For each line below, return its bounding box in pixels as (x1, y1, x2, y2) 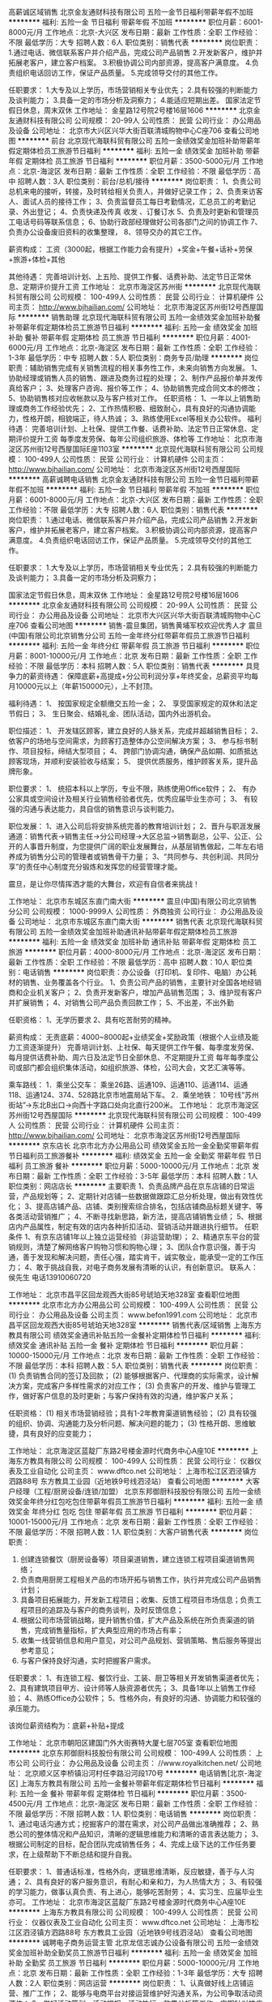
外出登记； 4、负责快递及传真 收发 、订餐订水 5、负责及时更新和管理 (22, 207, 253, 217)
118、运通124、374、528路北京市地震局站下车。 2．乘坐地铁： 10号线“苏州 (8, 1090, 259, 1099)
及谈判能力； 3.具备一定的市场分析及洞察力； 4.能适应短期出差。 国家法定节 (8, 96, 261, 105)
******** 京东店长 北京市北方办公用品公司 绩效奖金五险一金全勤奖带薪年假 (8, 1141, 259, 1150)
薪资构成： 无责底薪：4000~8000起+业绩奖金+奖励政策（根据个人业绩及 (8, 1033, 253, 1042)
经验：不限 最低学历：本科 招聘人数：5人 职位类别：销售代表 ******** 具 (8, 661, 253, 671)
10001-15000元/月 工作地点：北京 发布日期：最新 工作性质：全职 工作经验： (8, 1517, 261, 1527)
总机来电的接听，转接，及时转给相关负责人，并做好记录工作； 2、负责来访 (8, 187, 257, 196)
